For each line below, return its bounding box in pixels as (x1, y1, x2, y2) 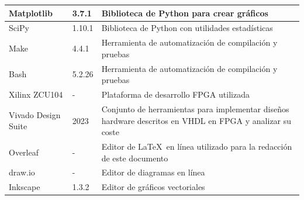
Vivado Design (9, 108, 61, 120)
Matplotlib (9, 6, 53, 19)
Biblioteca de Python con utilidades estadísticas (101, 22, 273, 34)
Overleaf (9, 146, 39, 158)
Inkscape (9, 181, 40, 193)
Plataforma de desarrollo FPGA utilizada (101, 88, 250, 101)
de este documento (101, 151, 168, 164)
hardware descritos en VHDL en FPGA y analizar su (101, 114, 292, 126)
